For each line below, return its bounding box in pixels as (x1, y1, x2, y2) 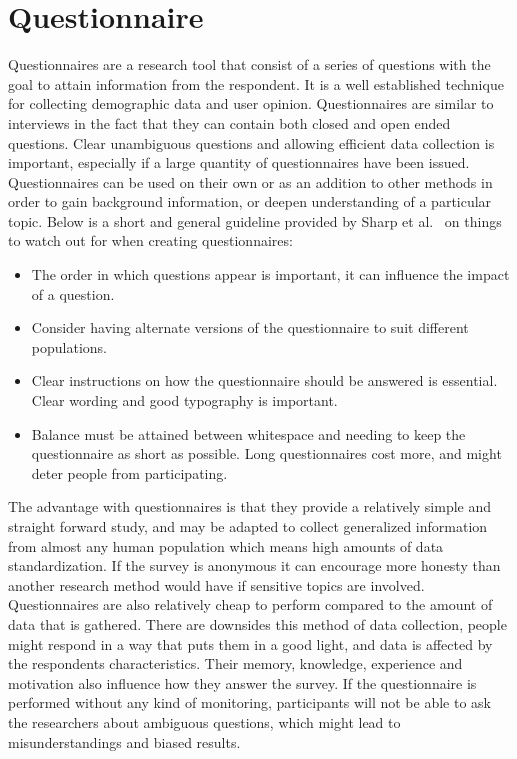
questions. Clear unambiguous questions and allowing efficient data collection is (8, 132, 495, 153)
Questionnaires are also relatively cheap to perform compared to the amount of (8, 594, 493, 615)
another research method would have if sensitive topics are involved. (8, 574, 425, 595)
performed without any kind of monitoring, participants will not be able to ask (8, 692, 491, 713)
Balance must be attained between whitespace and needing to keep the (31, 423, 466, 444)
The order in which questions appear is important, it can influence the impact (31, 264, 510, 285)
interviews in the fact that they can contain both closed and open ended (8, 112, 451, 133)
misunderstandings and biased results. (8, 731, 241, 752)
